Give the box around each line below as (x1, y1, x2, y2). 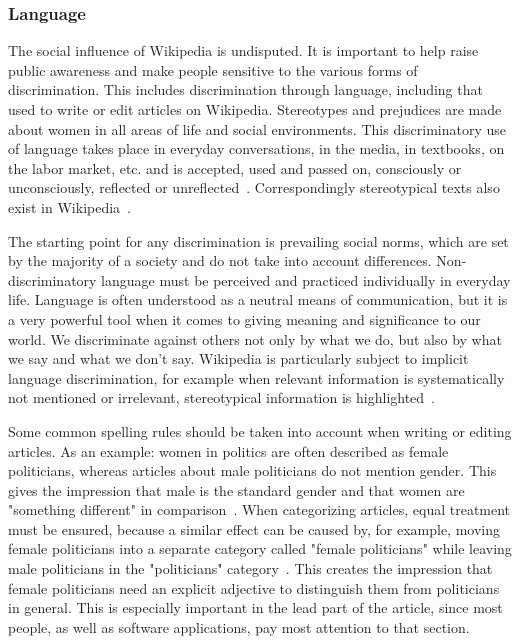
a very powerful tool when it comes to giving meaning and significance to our (8, 308, 481, 329)
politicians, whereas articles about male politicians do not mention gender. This (8, 460, 497, 481)
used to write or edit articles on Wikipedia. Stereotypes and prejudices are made (8, 99, 502, 119)
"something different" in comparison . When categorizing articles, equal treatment (8, 499, 511, 520)
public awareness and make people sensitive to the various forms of (8, 59, 418, 80)
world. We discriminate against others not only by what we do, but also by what (8, 328, 502, 349)
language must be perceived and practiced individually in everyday (101, 269, 511, 290)
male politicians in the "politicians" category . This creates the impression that (8, 558, 493, 579)
